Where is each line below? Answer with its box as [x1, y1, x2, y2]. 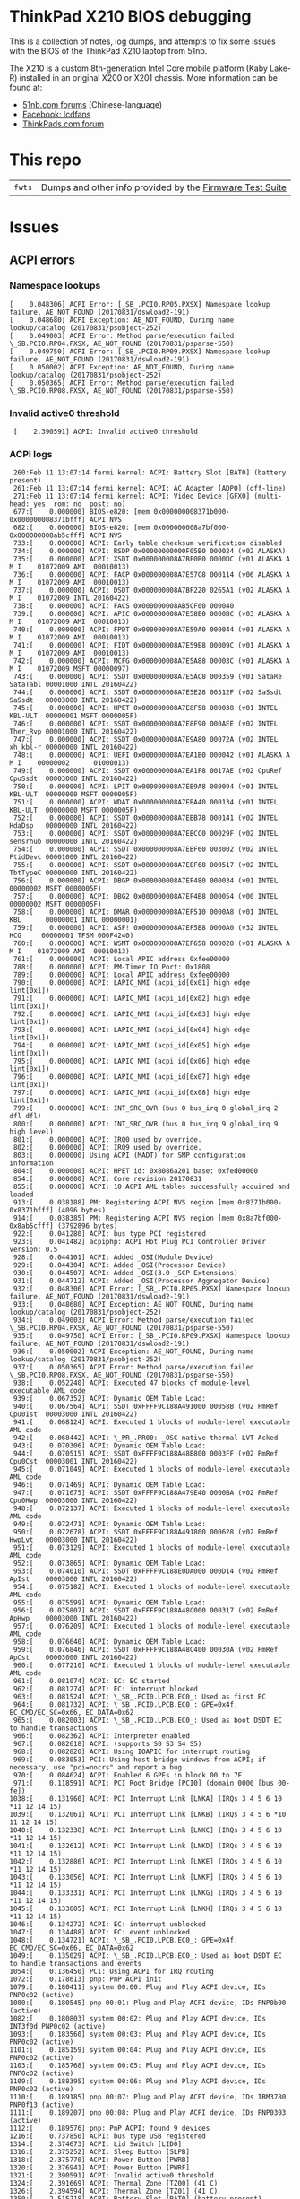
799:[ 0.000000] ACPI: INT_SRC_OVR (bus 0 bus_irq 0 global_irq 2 [13, 1104, 279, 1113]
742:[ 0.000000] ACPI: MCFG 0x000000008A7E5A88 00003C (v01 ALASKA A [13, 656, 291, 665]
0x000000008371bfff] [9, 516, 87, 525]
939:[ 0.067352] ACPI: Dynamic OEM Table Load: [13, 1395, 206, 1404]
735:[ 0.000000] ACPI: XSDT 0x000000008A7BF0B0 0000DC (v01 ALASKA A [13, 554, 291, 564]
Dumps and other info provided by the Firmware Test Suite [40, 181, 287, 194]
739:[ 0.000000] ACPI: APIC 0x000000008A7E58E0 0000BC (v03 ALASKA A [13, 610, 291, 619]
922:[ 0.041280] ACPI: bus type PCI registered [13, 1230, 206, 1239]
